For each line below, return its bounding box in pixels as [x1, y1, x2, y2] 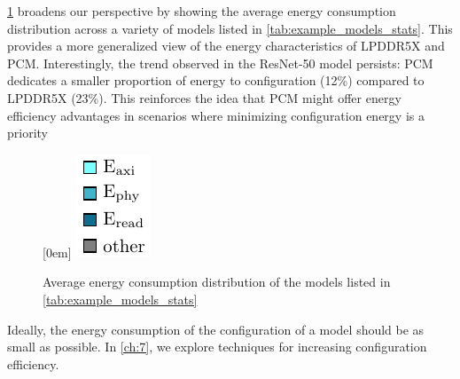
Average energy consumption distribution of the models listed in [43, 272, 391, 291]
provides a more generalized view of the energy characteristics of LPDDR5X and [7, 36, 445, 55]
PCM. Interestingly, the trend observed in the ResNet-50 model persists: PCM [7, 53, 433, 72]
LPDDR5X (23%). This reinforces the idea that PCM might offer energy [7, 88, 402, 107]
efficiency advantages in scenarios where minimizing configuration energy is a [7, 106, 425, 124]
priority [7, 123, 48, 142]
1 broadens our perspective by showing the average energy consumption [7, 2, 396, 20]
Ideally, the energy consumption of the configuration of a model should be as [7, 320, 425, 338]
